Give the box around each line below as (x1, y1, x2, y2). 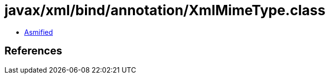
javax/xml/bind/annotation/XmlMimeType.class (4, 2, 326, 19)
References (4, 45, 62, 57)
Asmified (24, 27, 53, 36)
